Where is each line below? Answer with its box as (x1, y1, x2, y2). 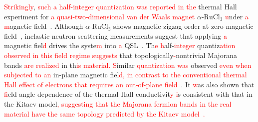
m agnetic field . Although (4, 21, 83, 31)
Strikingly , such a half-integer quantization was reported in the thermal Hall (4, 1, 237, 11)
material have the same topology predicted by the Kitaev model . (4, 108, 205, 119)
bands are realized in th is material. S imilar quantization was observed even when (4, 60, 252, 70)
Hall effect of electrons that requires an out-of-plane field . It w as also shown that (4, 79, 255, 89)
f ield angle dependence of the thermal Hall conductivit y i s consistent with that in (4, 89, 253, 99)
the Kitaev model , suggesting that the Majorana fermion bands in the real (4, 98, 232, 109)
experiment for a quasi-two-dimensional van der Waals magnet (4, 11, 195, 21)
